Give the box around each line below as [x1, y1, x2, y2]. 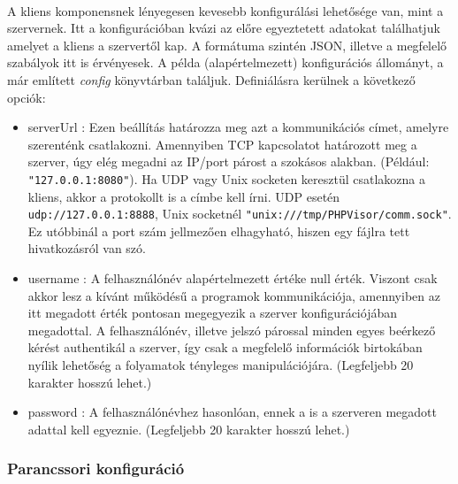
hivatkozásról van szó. [27, 239, 146, 257]
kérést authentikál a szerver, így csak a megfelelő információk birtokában [27, 338, 423, 357]
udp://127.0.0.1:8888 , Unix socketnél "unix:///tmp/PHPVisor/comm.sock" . [27, 204, 452, 223]
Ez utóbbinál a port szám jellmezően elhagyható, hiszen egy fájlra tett [27, 221, 410, 240]
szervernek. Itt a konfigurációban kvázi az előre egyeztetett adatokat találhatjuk [7, 19, 440, 37]
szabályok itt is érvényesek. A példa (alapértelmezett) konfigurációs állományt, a [7, 53, 444, 72]
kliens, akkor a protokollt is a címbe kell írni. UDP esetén [27, 187, 340, 205]
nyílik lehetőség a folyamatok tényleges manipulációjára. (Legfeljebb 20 [27, 356, 414, 373]
